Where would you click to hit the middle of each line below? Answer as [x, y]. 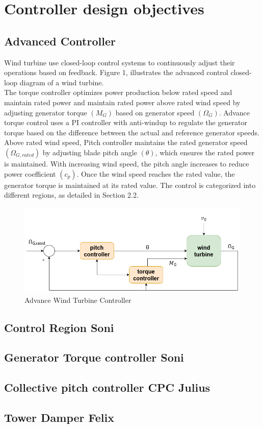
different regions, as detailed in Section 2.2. [71, 195]
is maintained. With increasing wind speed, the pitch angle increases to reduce [127, 163]
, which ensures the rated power [205, 152]
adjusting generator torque [46, 112]
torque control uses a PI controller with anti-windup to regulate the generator [126, 122]
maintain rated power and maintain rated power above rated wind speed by [122, 102]
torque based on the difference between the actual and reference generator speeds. [132, 132]
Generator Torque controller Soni [94, 357]
